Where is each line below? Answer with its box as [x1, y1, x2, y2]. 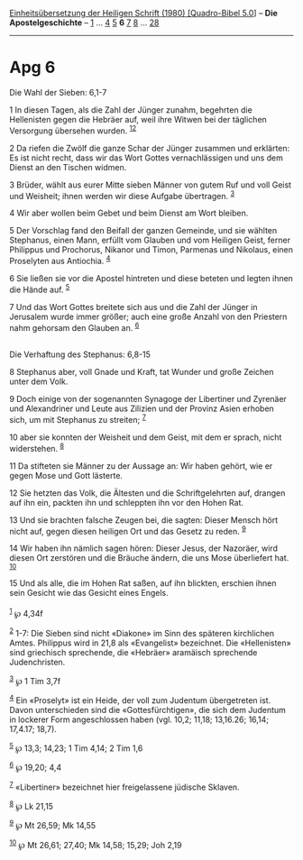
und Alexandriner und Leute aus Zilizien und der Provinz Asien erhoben [9, 403, 275, 414]
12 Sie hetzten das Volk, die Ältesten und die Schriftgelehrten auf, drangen [9, 487, 286, 499]
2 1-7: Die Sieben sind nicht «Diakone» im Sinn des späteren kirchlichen [9, 626, 275, 638]
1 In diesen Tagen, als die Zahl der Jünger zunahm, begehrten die [9, 104, 252, 115]
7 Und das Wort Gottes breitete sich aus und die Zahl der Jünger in [9, 301, 258, 312]
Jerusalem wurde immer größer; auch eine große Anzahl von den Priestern [9, 311, 288, 322]
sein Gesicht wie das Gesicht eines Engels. [9, 588, 169, 599]
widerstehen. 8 [9, 441, 65, 453]
